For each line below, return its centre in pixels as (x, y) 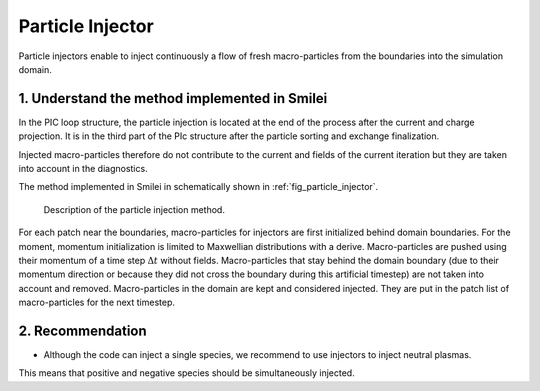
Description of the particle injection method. (134, 209)
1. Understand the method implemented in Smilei (173, 98)
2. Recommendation (82, 330)
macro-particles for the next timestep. (96, 302)
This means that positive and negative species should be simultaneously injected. (186, 373)
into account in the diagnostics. (83, 169)
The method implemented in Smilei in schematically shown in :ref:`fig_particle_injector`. (198, 187)
